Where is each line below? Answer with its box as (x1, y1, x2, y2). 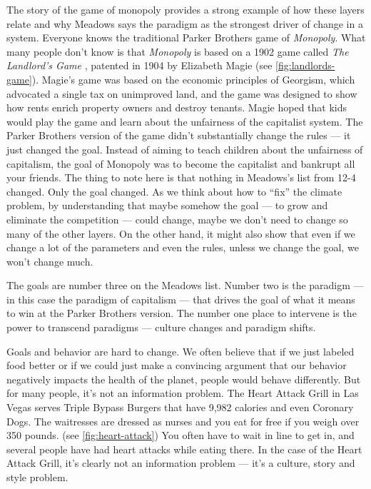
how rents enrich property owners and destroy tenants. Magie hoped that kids (6, 100, 347, 115)
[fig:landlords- (275, 58, 335, 73)
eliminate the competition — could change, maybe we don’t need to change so (6, 211, 348, 226)
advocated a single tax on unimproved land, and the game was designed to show (6, 86, 357, 101)
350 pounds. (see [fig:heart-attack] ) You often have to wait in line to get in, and (6, 428, 355, 443)
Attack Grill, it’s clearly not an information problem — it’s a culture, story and (6, 455, 355, 470)
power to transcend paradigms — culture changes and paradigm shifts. (6, 320, 316, 335)
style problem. (6, 470, 68, 484)
